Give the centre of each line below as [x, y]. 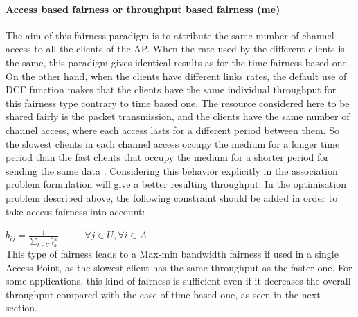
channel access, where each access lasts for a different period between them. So [172, 129]
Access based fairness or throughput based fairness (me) [143, 9]
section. [21, 308]
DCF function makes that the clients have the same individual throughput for [171, 89]
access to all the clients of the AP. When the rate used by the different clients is [175, 49]
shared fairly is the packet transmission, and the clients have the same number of [178, 116]
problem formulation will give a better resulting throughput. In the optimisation [176, 184]
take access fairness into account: [75, 211]
